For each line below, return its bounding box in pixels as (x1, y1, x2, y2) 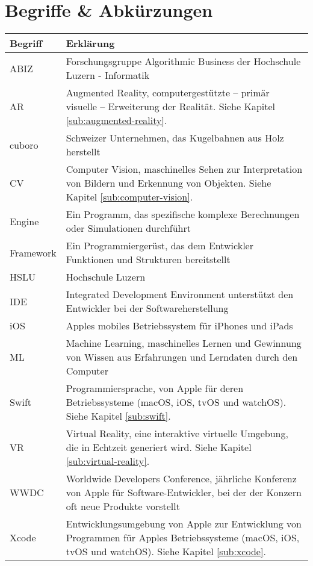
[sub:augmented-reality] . (66, 113, 167, 128)
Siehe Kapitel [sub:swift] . (66, 409, 171, 423)
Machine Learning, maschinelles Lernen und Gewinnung (66, 336, 302, 350)
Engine (10, 214, 39, 228)
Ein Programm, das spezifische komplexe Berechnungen (66, 207, 300, 222)
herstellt (66, 145, 101, 159)
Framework (10, 245, 57, 260)
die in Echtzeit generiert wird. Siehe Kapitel (66, 440, 252, 455)
